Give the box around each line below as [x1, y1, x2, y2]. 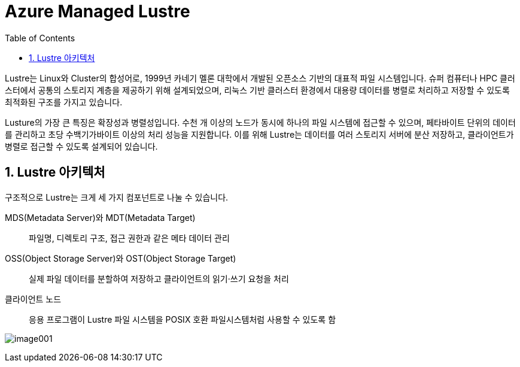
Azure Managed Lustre [5, 1, 190, 22]
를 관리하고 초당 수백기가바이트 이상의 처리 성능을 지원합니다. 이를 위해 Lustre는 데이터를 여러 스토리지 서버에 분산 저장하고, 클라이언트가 [5, 129, 514, 139]
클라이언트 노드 [5, 293, 62, 304]
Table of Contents [5, 32, 75, 43]
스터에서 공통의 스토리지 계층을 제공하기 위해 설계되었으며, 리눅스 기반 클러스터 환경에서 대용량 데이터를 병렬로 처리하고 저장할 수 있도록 [5, 84, 510, 95]
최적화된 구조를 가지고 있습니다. [5, 96, 123, 107]
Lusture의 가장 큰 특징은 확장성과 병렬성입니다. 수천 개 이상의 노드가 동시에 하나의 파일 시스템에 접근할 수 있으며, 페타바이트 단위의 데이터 [5, 117, 516, 128]
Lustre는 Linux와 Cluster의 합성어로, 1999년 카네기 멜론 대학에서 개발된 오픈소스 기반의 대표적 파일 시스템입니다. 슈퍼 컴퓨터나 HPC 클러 [5, 72, 515, 83]
